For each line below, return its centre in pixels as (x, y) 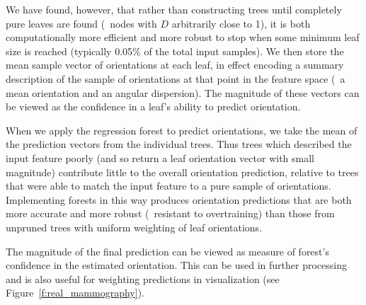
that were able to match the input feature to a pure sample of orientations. (168, 186)
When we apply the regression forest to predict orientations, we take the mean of (182, 130)
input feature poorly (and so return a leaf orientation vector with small (160, 157)
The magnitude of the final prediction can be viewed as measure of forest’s (167, 251)
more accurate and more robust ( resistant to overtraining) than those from (170, 213)
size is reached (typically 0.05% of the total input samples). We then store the (175, 51)
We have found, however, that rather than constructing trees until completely (174, 9)
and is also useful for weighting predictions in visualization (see (143, 278)
